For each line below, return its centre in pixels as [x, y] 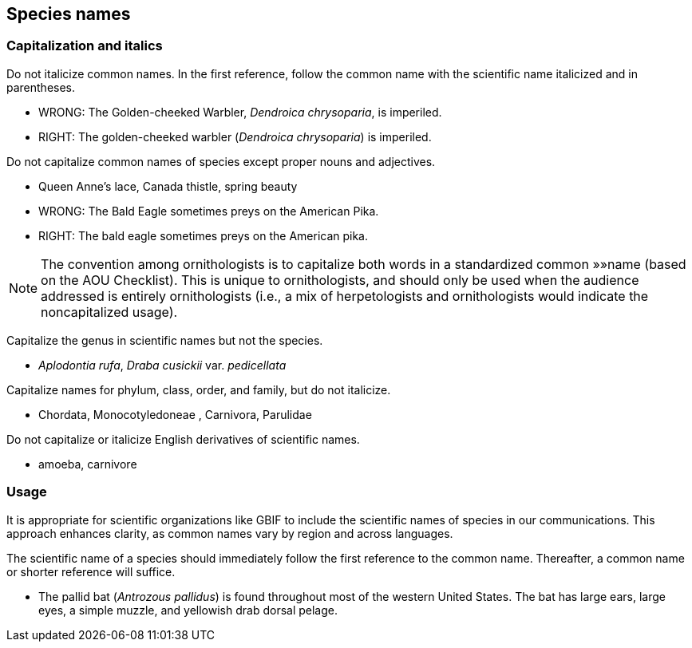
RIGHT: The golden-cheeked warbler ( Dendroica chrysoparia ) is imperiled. [235, 136]
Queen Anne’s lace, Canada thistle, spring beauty [168, 186]
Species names [69, 14]
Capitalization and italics [85, 46]
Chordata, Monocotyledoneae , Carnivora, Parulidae [175, 414]
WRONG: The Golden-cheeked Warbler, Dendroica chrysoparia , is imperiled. [240, 112]
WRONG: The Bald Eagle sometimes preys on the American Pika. [209, 211]
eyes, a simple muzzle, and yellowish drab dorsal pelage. [188, 610]
